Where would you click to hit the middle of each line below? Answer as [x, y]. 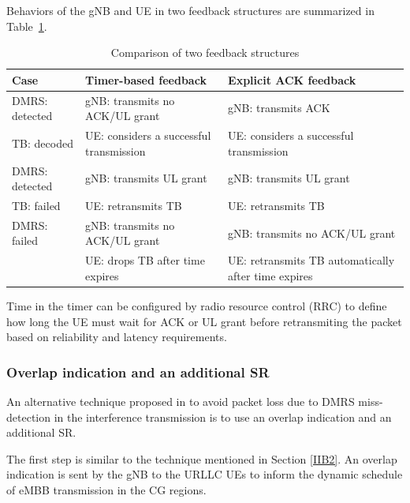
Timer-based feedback [146, 79]
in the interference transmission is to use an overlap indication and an [223, 417]
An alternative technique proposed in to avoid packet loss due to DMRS [181, 401]
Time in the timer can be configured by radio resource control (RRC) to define [197, 305]
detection [28, 417]
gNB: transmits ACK [279, 108]
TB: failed [36, 205]
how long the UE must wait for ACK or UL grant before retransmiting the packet [204, 321]
